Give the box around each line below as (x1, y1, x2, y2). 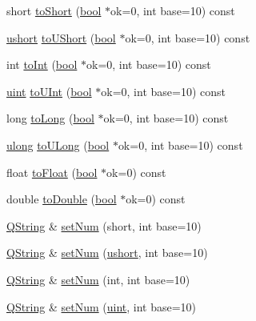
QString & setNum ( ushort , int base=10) (6, 244, 208, 261)
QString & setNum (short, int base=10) (6, 217, 202, 234)
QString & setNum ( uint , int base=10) (6, 298, 197, 315)
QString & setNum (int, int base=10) (6, 271, 190, 287)
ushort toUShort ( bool (6, 29, 116, 46)
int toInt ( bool (6, 56, 78, 73)
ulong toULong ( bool (6, 136, 110, 153)
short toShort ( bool (6, 2, 102, 18)
